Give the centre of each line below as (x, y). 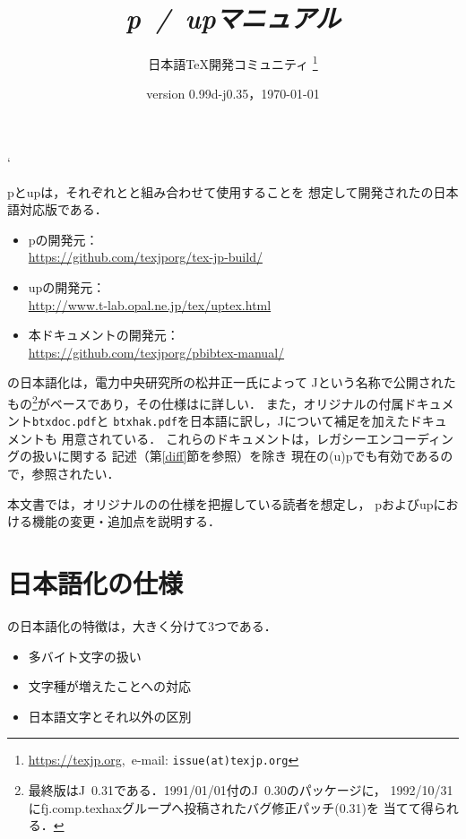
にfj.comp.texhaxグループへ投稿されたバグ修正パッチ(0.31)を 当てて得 (231, 807)
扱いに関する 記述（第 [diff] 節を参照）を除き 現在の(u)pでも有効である (236, 456)
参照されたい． (76, 473)
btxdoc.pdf (65, 423)
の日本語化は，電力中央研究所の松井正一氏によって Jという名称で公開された (232, 382)
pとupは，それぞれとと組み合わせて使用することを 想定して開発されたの (220, 191)
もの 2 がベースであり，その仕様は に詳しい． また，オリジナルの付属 (206, 402)
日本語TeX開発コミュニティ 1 (233, 62)
